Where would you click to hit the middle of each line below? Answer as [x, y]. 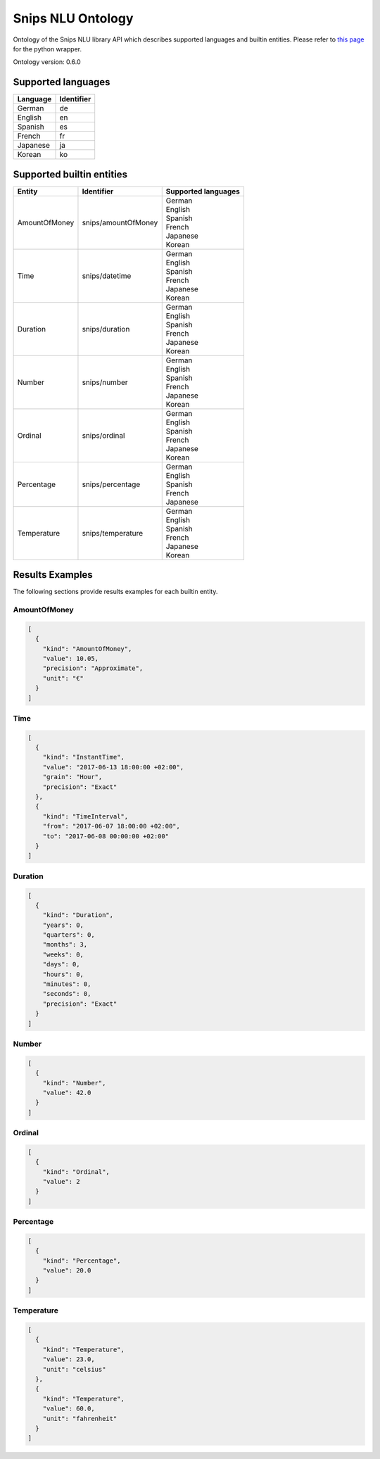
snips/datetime [107, 276]
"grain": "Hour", [72, 777]
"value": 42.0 [67, 1092]
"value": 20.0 [67, 1271]
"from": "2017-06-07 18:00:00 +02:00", [112, 826]
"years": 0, [63, 925]
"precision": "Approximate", [93, 668]
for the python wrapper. [47, 49]
